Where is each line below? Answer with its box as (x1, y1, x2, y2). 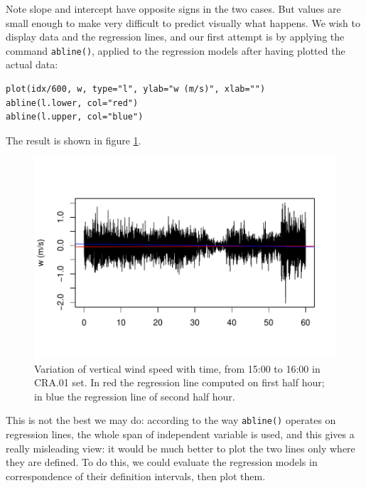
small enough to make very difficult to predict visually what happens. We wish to (6, 15, 360, 30)
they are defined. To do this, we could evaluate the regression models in (6, 455, 318, 470)
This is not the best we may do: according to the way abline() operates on (6, 413, 336, 428)
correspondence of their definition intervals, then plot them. (6, 468, 266, 483)
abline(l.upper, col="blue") (6, 112, 144, 122)
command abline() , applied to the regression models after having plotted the (6, 43, 345, 58)
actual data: (6, 57, 58, 72)
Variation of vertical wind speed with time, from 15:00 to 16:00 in (34, 361, 321, 376)
